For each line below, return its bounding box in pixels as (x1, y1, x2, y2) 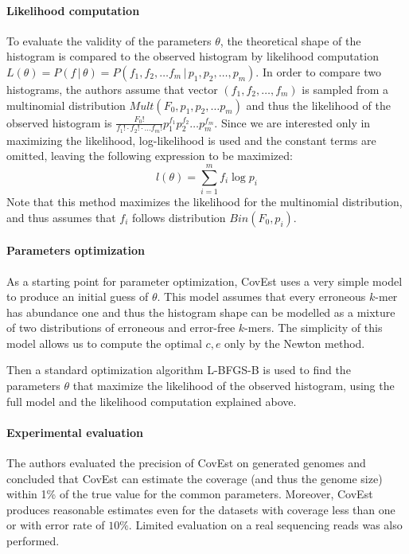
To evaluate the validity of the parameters (6, 32, 212, 49)
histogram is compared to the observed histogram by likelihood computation (6, 48, 379, 64)
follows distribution (131, 209, 226, 225)
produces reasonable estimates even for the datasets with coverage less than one (6, 501, 395, 517)
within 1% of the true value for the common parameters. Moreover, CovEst (6, 486, 373, 502)
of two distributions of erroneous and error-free (6, 319, 236, 336)
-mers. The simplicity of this (244, 319, 383, 336)
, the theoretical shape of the (220, 32, 361, 49)
